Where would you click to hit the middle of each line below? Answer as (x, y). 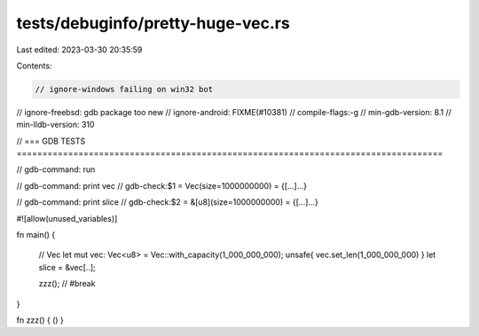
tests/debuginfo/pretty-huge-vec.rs (153, 23)
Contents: (34, 66)
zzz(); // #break (67, 284)
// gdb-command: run (56, 169)
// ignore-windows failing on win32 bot (124, 89)
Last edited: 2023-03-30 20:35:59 (79, 50)
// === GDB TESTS (51, 141)
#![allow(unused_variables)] (67, 218)
